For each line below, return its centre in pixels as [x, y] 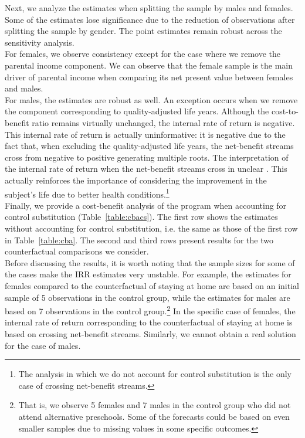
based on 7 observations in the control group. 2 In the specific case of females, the [150, 310]
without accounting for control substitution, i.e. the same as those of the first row [151, 228]
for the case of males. [43, 345]
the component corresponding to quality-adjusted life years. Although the [137, 111]
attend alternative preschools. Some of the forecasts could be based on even [154, 416]
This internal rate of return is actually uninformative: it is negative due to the [145, 134]
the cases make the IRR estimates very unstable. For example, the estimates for [148, 274]
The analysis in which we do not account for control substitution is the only [155, 374]
